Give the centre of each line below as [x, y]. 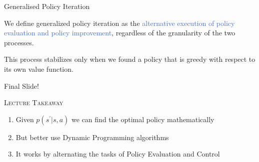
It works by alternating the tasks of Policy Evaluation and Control [118, 154]
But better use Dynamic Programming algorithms [92, 137]
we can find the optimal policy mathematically [143, 119]
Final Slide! [21, 85]
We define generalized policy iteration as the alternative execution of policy [119, 23]
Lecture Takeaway [34, 102]
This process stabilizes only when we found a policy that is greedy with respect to [130, 59]
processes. [19, 42]
